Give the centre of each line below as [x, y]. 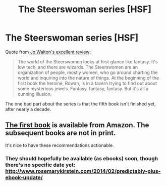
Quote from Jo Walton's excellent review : [48, 52]
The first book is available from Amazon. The [77, 125]
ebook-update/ [24, 177]
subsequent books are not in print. [61, 133]
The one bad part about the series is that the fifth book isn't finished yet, [80, 104]
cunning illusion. [35, 94]
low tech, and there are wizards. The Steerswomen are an [77, 67]
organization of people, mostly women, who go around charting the [88, 72]
